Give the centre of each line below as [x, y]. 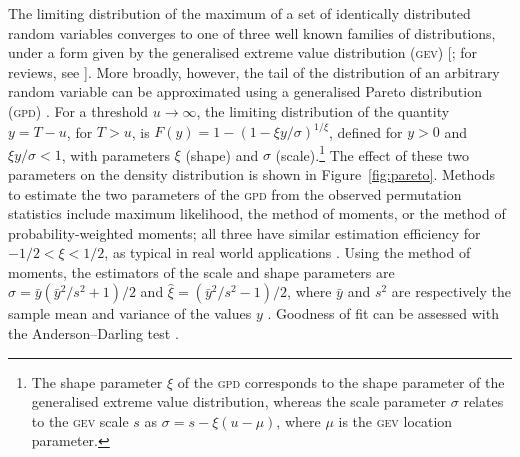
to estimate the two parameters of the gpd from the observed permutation [235, 193]
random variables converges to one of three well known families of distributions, [252, 32]
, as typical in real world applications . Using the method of [287, 252]
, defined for [365, 131]
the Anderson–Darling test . [93, 333]
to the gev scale [80, 420]
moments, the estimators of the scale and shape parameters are [201, 271]
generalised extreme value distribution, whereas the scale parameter [239, 401]
